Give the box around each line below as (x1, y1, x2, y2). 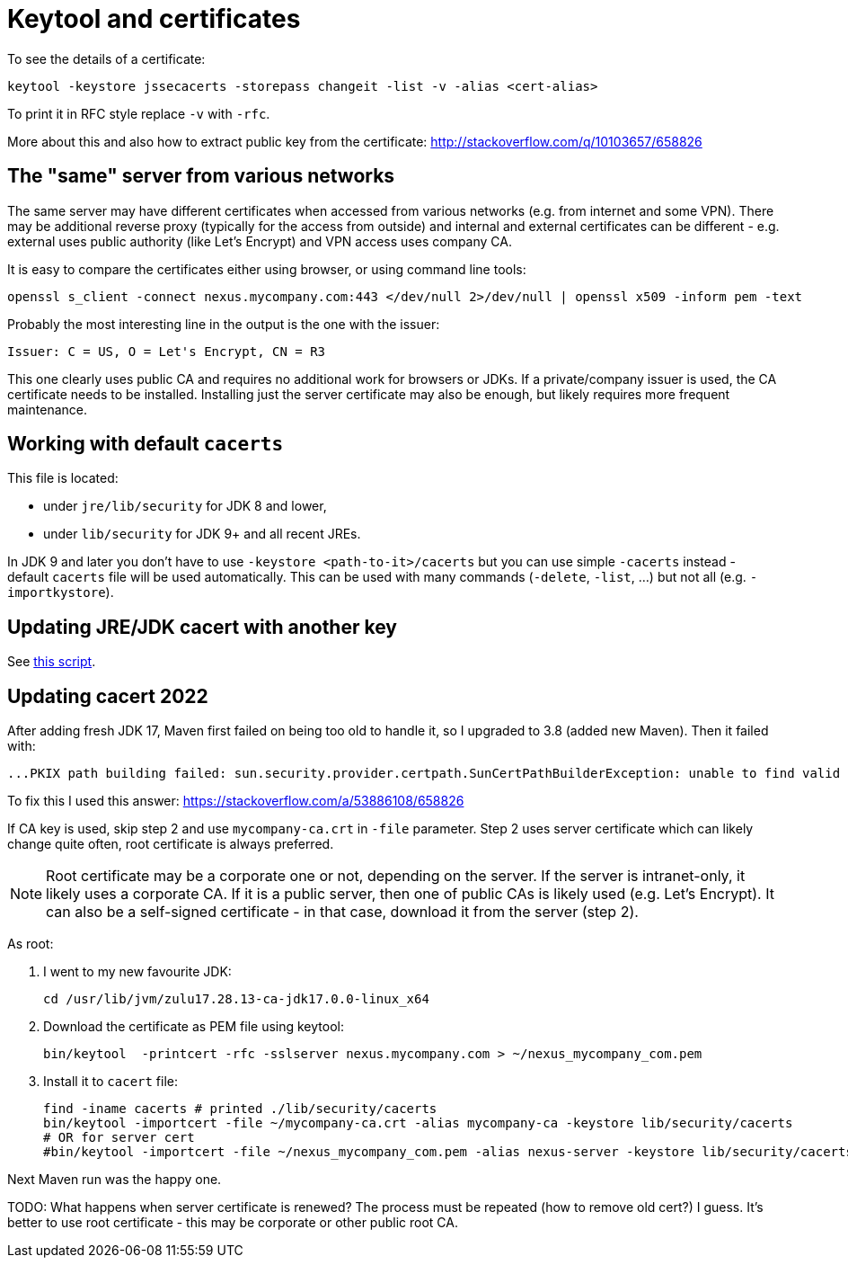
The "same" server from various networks (7, 165, 395, 188)
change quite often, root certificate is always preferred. (7, 836, 334, 852)
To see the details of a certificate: (7, 50, 206, 67)
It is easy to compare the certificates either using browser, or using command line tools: (7, 261, 526, 277)
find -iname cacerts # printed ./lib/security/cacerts (43, 1101, 437, 1117)
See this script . (7, 654, 96, 670)
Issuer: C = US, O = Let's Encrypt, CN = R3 (7, 343, 326, 359)
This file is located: (7, 470, 119, 486)
